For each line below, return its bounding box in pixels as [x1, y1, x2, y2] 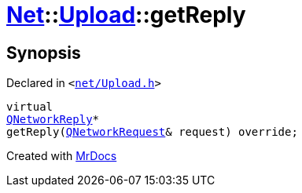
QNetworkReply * [6, 113, 100, 126]
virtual [6, 100, 53, 114]
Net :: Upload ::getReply [6, 2, 246, 28]
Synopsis [6, 42, 81, 63]
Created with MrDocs [6, 149, 117, 163]
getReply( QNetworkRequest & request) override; [6, 126, 298, 139]
